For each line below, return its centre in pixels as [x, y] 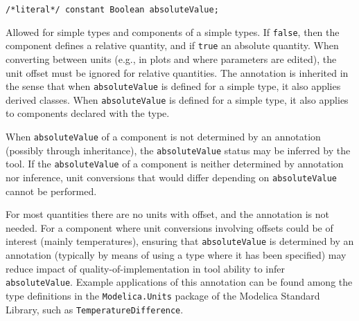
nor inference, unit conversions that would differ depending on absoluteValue [172, 177]
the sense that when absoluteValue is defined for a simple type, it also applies [173, 86]
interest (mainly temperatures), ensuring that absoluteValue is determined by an [180, 241]
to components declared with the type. [88, 113]
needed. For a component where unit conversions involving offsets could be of [169, 227]
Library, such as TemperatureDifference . [95, 309]
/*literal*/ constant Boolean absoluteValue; [112, 10]
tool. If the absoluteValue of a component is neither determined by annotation [175, 164]
